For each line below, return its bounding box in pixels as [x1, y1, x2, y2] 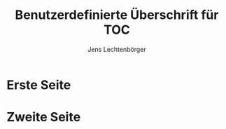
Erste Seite [6, 77, 71, 93]
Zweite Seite [6, 109, 81, 125]
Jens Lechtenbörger [87, 45, 146, 53]
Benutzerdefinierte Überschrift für [15, 7, 219, 23]
